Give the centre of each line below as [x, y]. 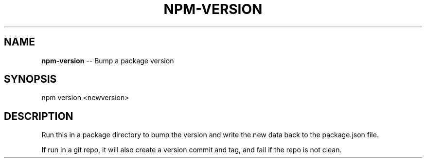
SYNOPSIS [30, 79]
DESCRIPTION [39, 116]
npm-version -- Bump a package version [108, 60]
